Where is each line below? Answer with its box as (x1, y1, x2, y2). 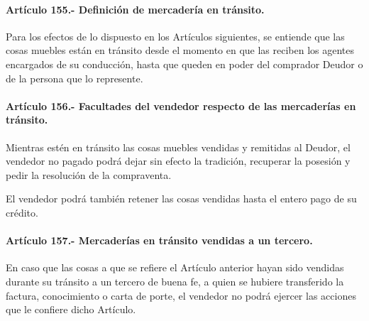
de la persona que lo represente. (6, 70, 143, 85)
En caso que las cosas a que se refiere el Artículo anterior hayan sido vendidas (6, 260, 344, 275)
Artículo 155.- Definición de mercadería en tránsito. (6, 1, 265, 16)
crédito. (6, 205, 38, 219)
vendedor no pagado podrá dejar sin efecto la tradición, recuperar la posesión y (6, 153, 351, 168)
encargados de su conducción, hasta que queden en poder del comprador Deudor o (6, 56, 363, 71)
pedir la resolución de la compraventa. (6, 167, 172, 182)
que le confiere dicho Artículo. (6, 302, 136, 317)
